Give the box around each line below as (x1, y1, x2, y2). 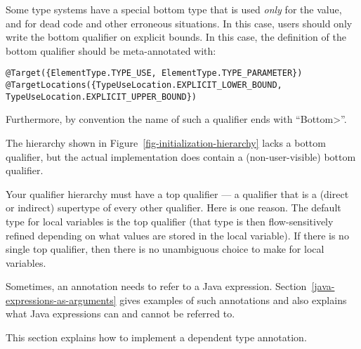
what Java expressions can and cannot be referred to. (6, 306, 235, 321)
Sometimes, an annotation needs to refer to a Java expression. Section (6, 279, 307, 294)
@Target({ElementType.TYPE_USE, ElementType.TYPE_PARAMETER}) (6, 68, 303, 79)
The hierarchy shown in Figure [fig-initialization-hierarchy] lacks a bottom (6, 135, 326, 150)
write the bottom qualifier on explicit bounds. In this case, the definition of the (6, 29, 346, 44)
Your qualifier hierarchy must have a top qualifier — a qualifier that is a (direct (6, 186, 349, 201)
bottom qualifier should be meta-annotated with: (6, 43, 216, 58)
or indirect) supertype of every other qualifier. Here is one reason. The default (6, 200, 341, 215)
